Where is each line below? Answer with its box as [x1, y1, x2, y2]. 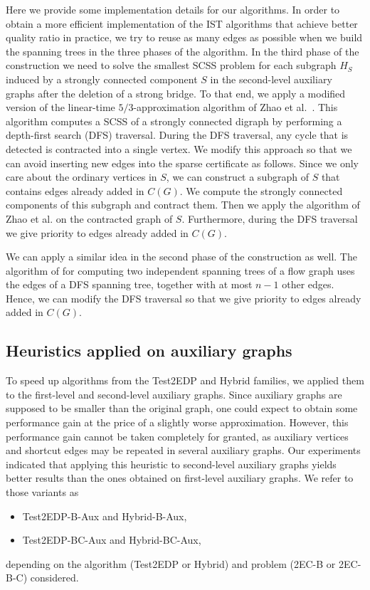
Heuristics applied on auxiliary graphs [6, 339, 292, 362]
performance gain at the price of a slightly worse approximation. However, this [6, 415, 349, 430]
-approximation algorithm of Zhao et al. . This [133, 100, 338, 115]
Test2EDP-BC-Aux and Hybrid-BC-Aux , [22, 532, 201, 547]
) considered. [23, 570, 79, 585]
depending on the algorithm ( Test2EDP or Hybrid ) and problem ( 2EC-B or [6, 556, 336, 571]
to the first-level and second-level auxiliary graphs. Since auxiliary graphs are [6, 386, 342, 401]
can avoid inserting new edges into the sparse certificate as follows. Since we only [6, 155, 359, 170]
